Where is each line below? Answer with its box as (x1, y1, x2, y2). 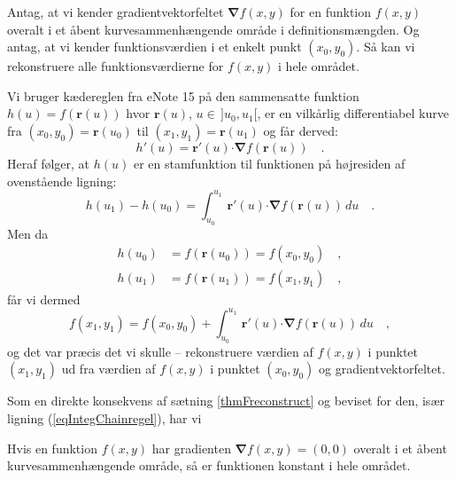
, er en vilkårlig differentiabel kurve (257, 104, 449, 122)
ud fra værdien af (61, 359, 156, 378)
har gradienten (151, 438, 231, 457)
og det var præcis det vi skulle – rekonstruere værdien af (7, 342, 313, 360)
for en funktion (290, 3, 372, 20)
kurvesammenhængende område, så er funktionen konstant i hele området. (7, 456, 411, 475)
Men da (7, 224, 49, 242)
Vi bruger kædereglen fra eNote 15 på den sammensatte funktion (7, 86, 359, 105)
